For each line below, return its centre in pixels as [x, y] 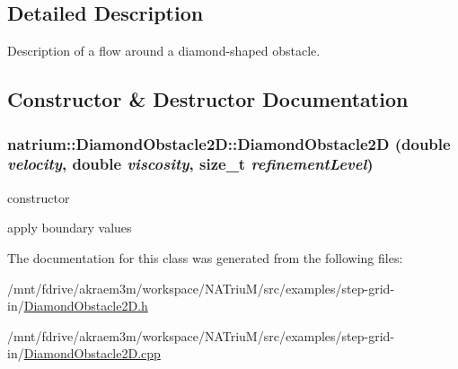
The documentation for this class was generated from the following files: [205, 257]
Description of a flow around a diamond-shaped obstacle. [164, 51]
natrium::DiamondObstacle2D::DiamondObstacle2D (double [229, 143]
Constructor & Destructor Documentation [208, 99]
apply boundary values [70, 228]
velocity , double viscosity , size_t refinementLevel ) [190, 164]
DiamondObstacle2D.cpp [92, 353]
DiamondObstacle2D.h [86, 306]
